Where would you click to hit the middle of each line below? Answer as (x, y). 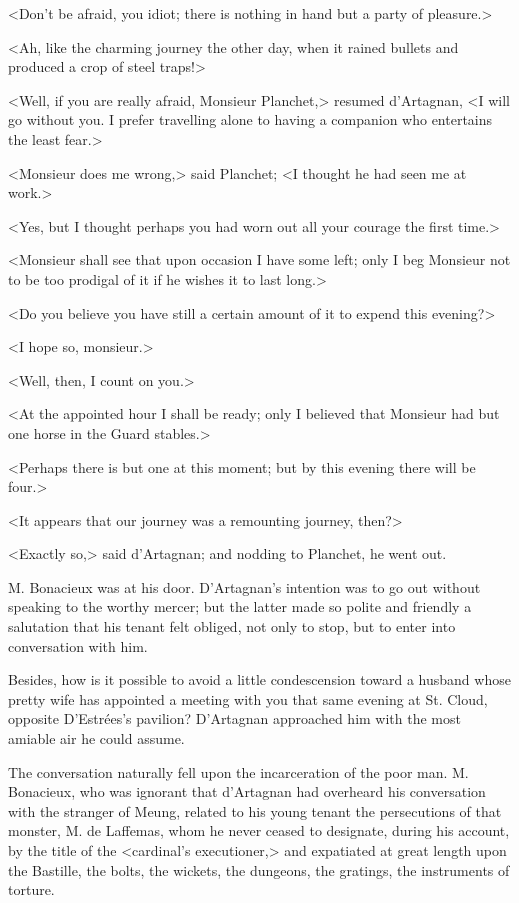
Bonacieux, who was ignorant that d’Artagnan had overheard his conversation (247, 791)
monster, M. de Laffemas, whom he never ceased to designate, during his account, (259, 830)
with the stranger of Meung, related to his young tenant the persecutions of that (255, 810)
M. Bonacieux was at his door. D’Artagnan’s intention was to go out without (244, 586)
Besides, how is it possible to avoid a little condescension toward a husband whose (259, 679)
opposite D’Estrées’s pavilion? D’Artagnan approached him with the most (234, 718)
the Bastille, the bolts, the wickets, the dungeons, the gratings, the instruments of (259, 869)
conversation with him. (78, 645)
